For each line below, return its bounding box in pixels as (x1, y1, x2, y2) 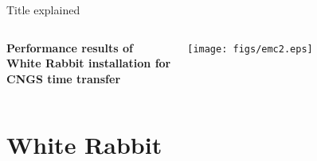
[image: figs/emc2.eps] (187, 43, 313, 55)
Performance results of (6, 39, 133, 56)
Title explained (6, 2, 80, 17)
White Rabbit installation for (6, 55, 171, 71)
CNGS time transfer (6, 70, 121, 86)
